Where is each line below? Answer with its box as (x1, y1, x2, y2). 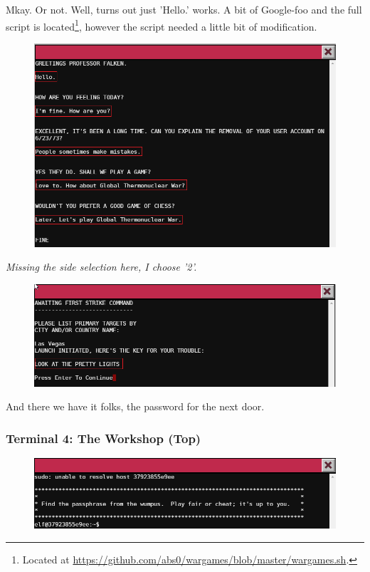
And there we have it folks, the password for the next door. (6, 399, 265, 414)
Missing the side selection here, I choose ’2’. (6, 259, 197, 274)
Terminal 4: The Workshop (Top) (6, 429, 201, 447)
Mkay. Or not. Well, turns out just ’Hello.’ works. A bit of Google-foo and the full (6, 2, 362, 16)
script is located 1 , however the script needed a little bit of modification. (6, 16, 317, 33)
